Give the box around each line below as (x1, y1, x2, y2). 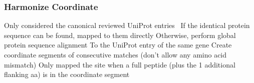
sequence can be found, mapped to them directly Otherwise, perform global (4, 29, 236, 40)
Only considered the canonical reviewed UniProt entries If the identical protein (4, 20, 250, 30)
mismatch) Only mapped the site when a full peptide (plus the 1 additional (4, 59, 235, 69)
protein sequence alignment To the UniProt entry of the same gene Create (4, 39, 232, 50)
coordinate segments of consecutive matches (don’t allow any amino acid (4, 49, 227, 59)
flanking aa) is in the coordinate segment (4, 69, 130, 79)
